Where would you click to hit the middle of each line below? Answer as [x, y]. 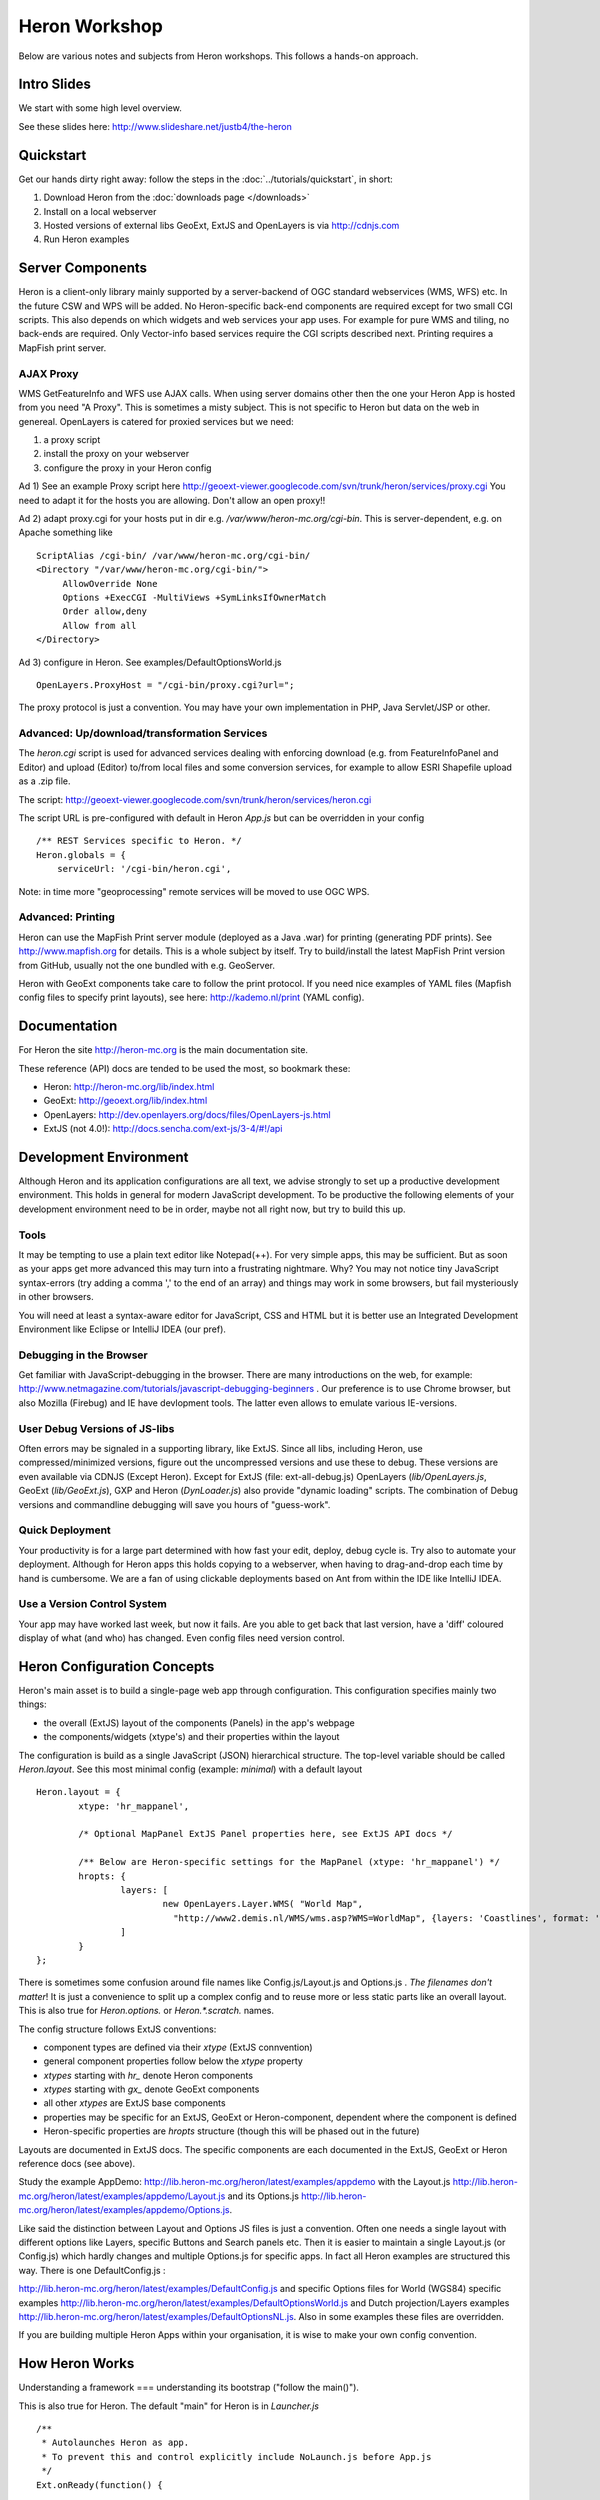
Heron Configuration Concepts [116, 1666]
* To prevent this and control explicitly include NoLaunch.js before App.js [236, 2456]
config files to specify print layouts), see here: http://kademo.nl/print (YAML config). [191, 997]
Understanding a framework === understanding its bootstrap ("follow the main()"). [189, 2387]
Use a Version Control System [92, 1604]
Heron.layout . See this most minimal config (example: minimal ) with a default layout [190, 1769]
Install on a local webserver [100, 211]
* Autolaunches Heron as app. [115, 2443]
